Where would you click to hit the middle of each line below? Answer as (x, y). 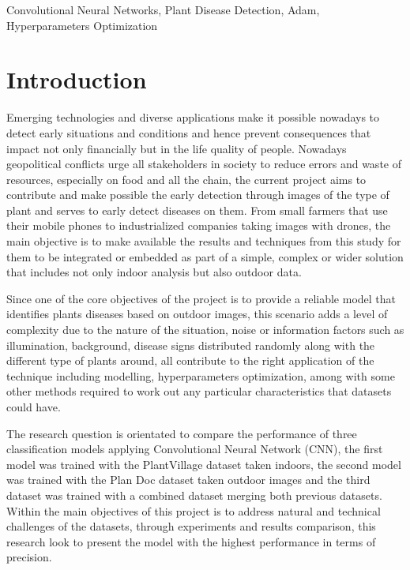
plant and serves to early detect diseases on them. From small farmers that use (197, 210)
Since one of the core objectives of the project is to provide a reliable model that (201, 298)
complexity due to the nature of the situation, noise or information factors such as (205, 330)
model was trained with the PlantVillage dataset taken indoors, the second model (204, 464)
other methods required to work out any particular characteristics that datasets (199, 391)
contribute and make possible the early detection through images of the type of (198, 195)
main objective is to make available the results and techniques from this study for (204, 241)
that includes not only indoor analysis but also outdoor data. (154, 272)
